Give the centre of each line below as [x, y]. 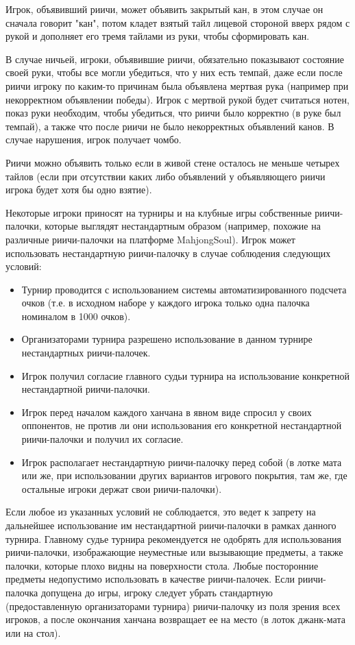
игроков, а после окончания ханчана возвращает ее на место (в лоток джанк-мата [175, 619]
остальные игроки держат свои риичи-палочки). [122, 488]
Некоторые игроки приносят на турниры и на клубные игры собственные [159, 212]
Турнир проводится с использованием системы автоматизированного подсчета [184, 289]
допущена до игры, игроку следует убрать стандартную [157, 592]
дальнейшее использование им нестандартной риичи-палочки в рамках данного [171, 525]
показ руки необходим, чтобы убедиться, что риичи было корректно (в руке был [173, 113]
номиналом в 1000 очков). [76, 316]
